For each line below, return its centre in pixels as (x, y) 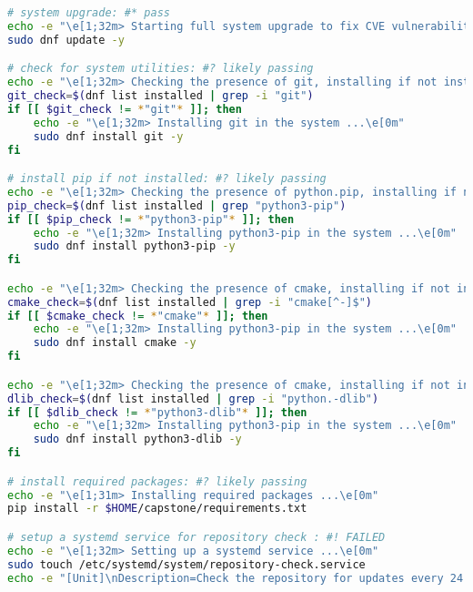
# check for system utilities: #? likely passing (161, 69)
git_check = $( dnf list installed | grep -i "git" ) (161, 96)
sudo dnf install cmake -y (115, 343)
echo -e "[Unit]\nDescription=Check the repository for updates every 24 (236, 578)
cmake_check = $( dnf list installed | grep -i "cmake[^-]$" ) (190, 302)
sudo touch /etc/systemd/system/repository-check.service (186, 564)
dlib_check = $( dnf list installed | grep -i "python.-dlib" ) (193, 398)
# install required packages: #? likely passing (157, 481)
